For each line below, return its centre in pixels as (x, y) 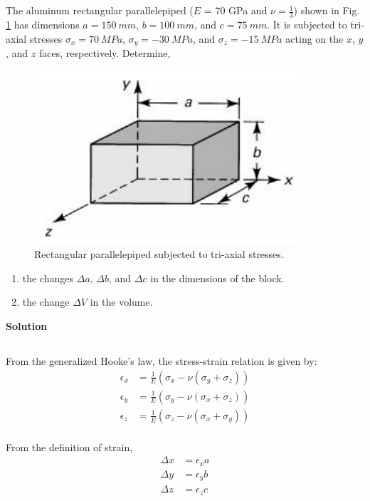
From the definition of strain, (69, 446)
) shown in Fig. (327, 10)
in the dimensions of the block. (217, 278)
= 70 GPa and (236, 10)
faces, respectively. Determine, (105, 53)
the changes (48, 278)
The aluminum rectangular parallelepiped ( (100, 10)
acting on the (314, 38)
